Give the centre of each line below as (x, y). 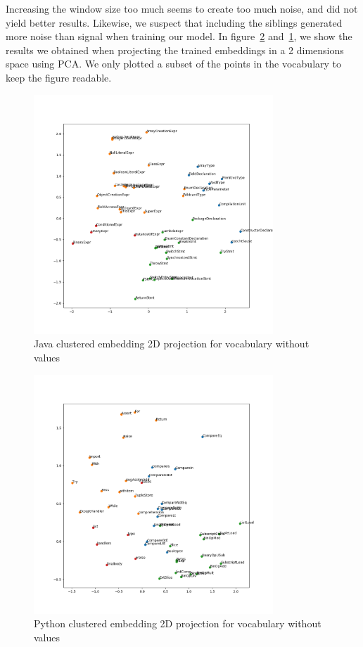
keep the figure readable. (59, 77)
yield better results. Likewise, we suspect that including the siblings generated (174, 22)
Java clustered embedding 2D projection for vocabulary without (172, 344)
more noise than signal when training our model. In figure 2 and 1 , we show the (179, 36)
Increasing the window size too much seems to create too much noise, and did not (182, 8)
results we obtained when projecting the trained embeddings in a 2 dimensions (175, 50)
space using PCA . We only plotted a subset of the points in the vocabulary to (174, 64)
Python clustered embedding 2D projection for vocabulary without (178, 623)
